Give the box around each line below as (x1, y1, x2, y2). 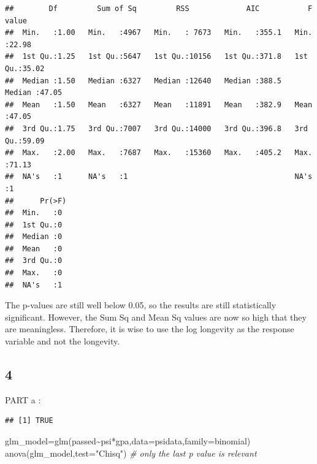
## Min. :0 (5, 208, 63, 218)
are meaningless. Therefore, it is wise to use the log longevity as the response (5, 322, 294, 335)
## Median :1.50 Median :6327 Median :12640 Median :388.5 (5, 76, 282, 85)
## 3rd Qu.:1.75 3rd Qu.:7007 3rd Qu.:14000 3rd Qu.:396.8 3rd (5, 124, 308, 133)
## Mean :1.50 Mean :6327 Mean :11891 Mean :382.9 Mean (5, 100, 313, 109)
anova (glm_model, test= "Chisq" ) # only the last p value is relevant (5, 446, 257, 459)
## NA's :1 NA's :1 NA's (5, 172, 313, 181)
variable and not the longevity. (5, 335, 120, 348)
